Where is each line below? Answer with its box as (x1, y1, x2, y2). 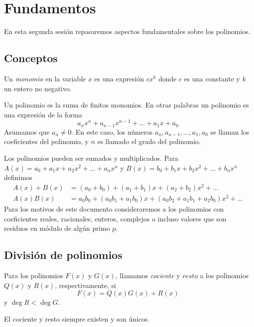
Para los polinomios (4, 270, 63, 280)
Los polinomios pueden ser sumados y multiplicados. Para (4, 153, 179, 163)
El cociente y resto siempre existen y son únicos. (4, 313, 150, 324)
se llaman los (210, 126, 250, 137)
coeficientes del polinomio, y (4, 136, 89, 146)
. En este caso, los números (71, 126, 153, 137)
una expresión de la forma (4, 109, 82, 119)
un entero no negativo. (4, 83, 72, 93)
